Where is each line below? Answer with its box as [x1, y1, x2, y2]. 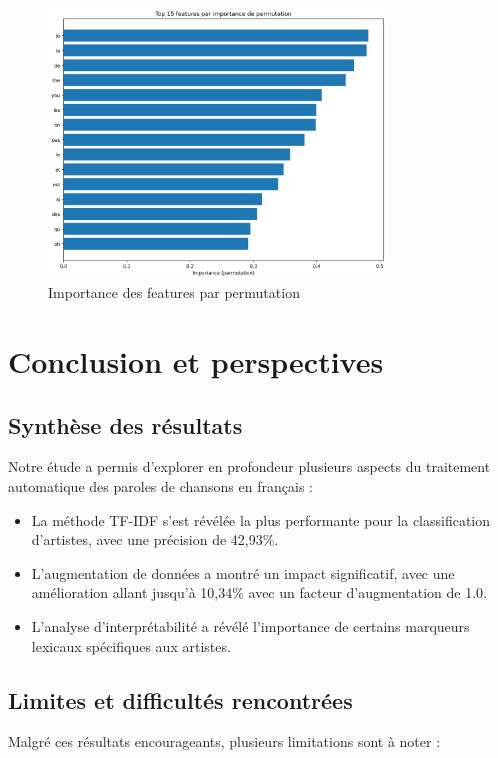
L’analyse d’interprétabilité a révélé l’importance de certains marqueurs [31, 615, 470, 636]
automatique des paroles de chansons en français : [8, 475, 313, 496]
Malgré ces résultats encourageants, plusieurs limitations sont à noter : [8, 731, 441, 752]
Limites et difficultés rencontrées [8, 684, 353, 715]
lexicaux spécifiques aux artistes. [31, 635, 231, 656]
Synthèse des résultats [8, 409, 243, 440]
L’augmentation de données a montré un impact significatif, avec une [31, 562, 455, 583]
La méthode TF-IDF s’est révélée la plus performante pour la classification [31, 509, 491, 530]
